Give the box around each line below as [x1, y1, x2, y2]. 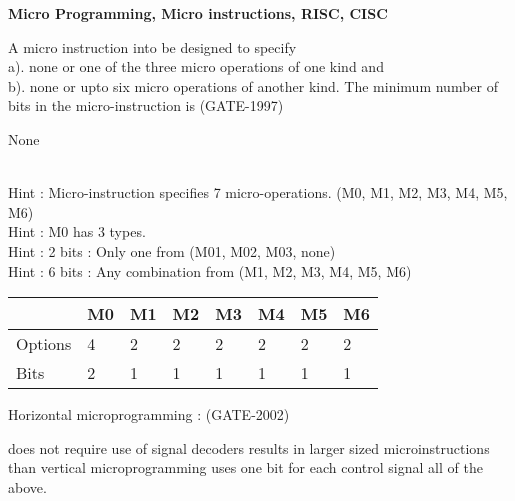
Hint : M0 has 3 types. [8, 221, 146, 242]
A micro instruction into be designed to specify [8, 36, 297, 57]
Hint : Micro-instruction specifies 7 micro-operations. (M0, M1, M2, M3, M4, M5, [8, 182, 508, 203]
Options [16, 332, 72, 356]
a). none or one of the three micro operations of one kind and [8, 56, 384, 77]
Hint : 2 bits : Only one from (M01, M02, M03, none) [8, 240, 336, 261]
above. [8, 476, 47, 497]
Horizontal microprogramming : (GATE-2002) [8, 404, 290, 425]
